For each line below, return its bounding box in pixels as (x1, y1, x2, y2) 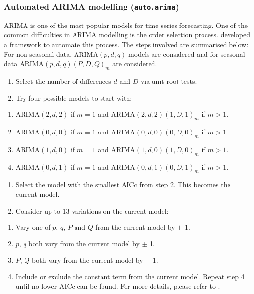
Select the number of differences (15, 76, 111, 86)
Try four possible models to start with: (15, 92, 132, 103)
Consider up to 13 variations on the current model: (15, 205, 169, 215)
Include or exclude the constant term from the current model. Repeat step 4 (15, 271, 245, 281)
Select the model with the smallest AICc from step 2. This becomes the (15, 179, 230, 189)
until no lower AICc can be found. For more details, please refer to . (15, 281, 220, 291)
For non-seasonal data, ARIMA (4, 49, 98, 59)
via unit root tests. (140, 76, 197, 86)
